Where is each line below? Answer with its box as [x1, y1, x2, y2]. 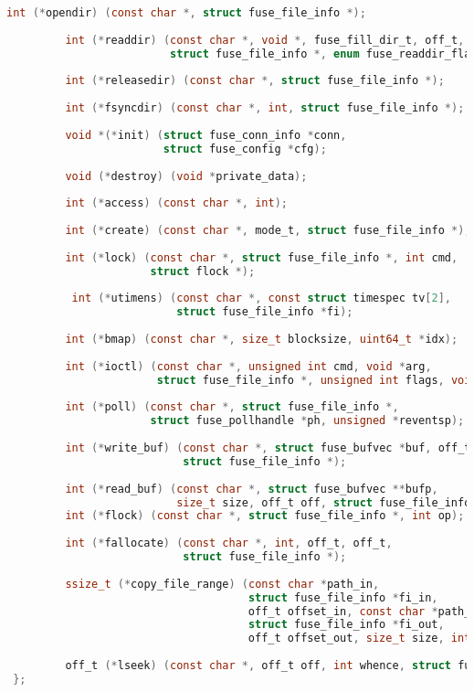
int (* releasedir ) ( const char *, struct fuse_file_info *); [65, 74, 445, 88]
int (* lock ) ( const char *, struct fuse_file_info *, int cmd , [65, 250, 458, 264]
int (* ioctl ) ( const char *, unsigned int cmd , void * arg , [65, 359, 432, 373]
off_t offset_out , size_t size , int [248, 632, 471, 645]
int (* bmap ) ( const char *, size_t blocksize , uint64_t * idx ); [65, 333, 458, 346]
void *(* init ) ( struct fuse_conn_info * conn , [65, 128, 347, 142]
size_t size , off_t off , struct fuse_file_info [176, 495, 471, 509]
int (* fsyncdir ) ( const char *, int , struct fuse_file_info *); [65, 101, 465, 115]
